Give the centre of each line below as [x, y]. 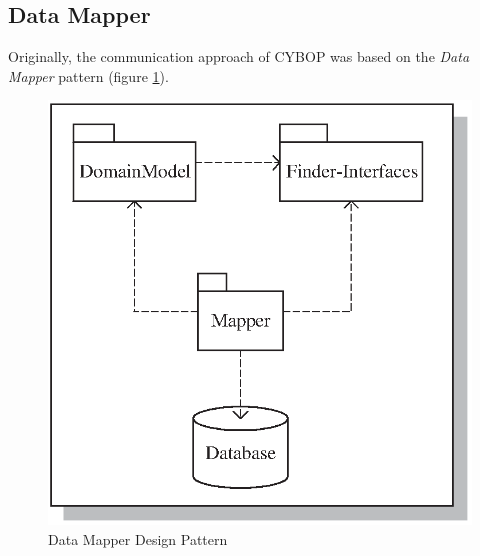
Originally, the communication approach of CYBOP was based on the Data [239, 56]
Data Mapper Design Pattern [138, 538]
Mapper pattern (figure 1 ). [88, 75]
